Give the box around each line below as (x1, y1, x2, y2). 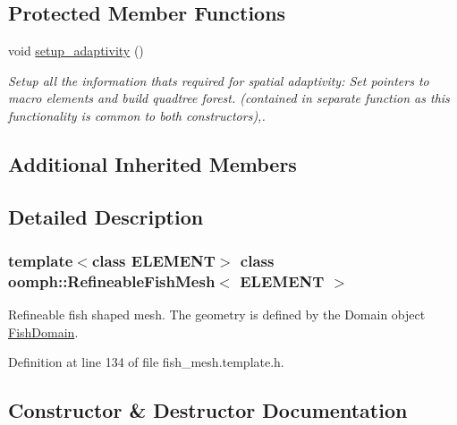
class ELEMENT (91, 250, 216, 272)
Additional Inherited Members (8, 149, 297, 177)
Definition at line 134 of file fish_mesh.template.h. (8, 353, 284, 371)
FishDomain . (8, 322, 79, 341)
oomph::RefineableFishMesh (8, 269, 216, 292)
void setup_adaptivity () (8, 41, 144, 60)
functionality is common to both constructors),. (8, 106, 266, 124)
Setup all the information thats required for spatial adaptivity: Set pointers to (8, 71, 429, 89)
